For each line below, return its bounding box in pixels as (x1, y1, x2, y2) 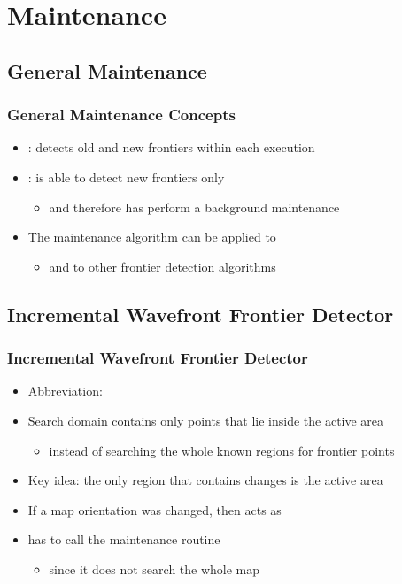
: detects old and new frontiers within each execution (27, 138, 315, 157)
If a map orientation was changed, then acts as (27, 500, 282, 519)
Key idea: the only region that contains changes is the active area (27, 471, 383, 489)
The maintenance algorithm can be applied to (27, 227, 276, 246)
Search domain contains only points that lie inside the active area (27, 411, 384, 429)
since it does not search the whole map (49, 559, 260, 578)
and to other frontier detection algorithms (49, 257, 276, 275)
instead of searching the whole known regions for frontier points (49, 441, 395, 459)
